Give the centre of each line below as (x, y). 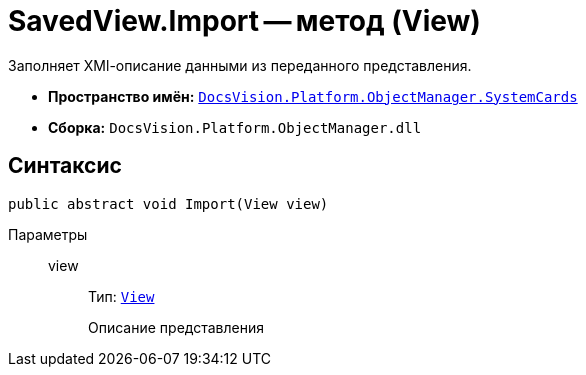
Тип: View (121, 296)
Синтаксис (65, 166)
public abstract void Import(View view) (168, 203)
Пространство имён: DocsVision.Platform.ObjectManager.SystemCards (313, 96)
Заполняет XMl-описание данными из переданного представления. (240, 65)
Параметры (48, 234)
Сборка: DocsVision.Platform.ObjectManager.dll (235, 127)
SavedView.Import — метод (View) (244, 21)
